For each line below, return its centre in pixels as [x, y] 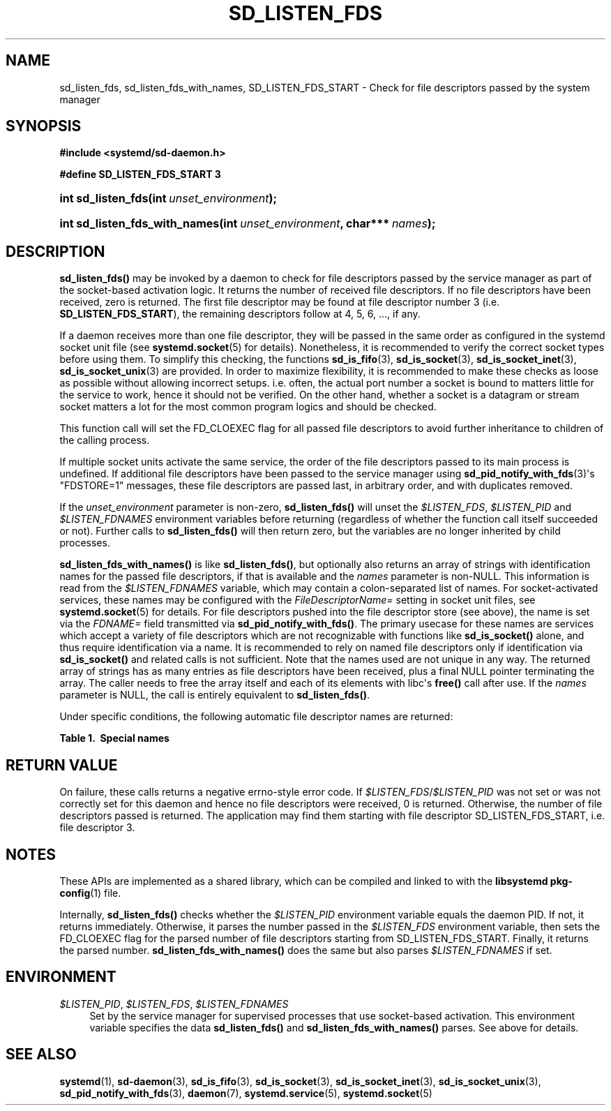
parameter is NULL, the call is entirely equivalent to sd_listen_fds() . [214, 695]
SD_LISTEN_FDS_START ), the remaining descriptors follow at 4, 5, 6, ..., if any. [240, 314]
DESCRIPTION [55, 251]
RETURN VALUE [62, 765]
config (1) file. [90, 893]
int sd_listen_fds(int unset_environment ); [168, 199]
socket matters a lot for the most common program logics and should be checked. [248, 407]
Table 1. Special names [114, 738]
